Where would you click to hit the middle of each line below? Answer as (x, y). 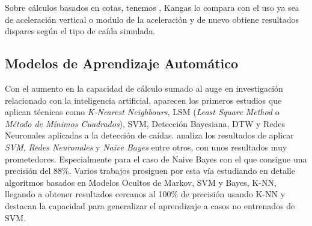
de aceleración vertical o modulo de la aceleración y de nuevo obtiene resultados (152, 19)
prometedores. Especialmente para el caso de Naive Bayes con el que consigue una (156, 159)
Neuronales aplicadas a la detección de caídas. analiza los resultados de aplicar (149, 135)
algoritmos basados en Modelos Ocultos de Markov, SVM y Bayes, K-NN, (141, 182)
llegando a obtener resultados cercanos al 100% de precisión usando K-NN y (145, 194)
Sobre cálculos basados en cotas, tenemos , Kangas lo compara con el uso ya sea (152, 7)
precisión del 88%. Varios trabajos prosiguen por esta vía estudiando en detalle (150, 171)
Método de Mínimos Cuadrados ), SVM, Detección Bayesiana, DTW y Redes (145, 123)
